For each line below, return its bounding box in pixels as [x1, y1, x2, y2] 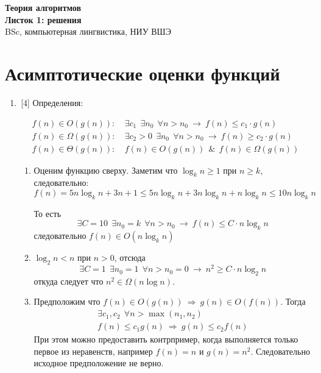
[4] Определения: [21, 96, 83, 108]
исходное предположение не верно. [34, 357, 164, 369]
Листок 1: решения [5, 13, 82, 26]
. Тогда [280, 295, 306, 308]
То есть [34, 207, 62, 219]
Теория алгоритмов [5, 1, 82, 13]
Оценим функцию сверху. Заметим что [34, 163, 178, 176]
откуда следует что [34, 274, 104, 287]
